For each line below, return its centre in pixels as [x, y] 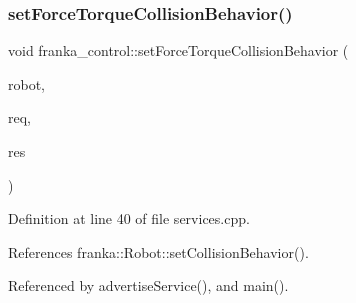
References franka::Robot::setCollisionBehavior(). [158, 251]
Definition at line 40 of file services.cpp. [129, 218]
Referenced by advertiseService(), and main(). [148, 285]
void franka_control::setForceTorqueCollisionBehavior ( [178, 50]
